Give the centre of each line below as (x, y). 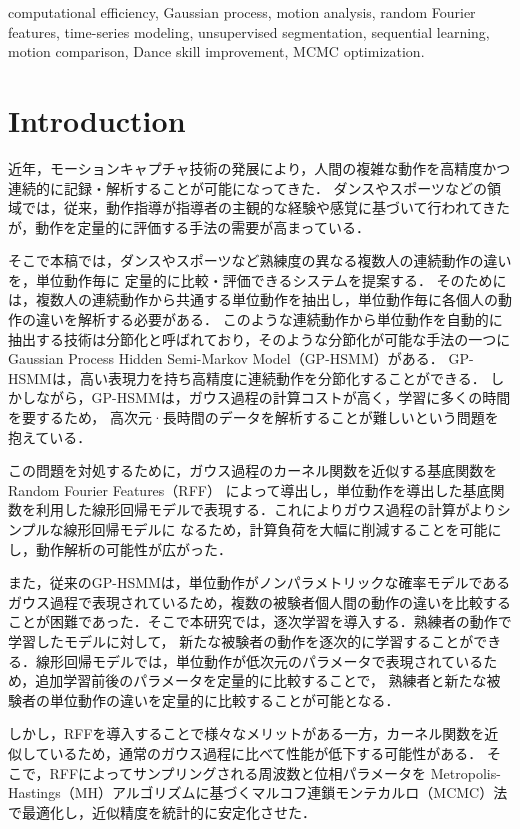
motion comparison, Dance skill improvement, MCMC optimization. (216, 51)
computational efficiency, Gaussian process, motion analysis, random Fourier (242, 12)
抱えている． (50, 436)
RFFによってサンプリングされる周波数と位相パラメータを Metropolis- (275, 772)
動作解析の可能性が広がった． (133, 548)
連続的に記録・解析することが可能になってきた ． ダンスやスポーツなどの (247, 187)
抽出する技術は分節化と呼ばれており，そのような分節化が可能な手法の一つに (259, 338)
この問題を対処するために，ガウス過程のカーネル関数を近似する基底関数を (253, 470)
